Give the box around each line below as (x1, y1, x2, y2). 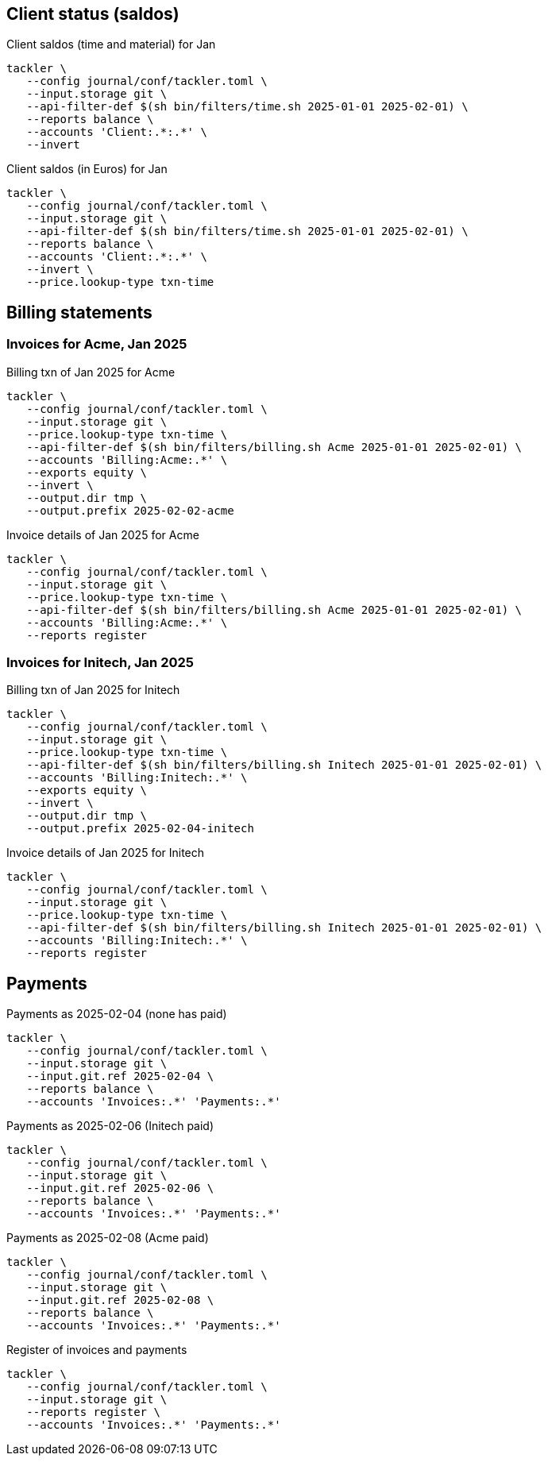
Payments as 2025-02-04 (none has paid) (6, 1007, 227, 1021)
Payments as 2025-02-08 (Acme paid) (6, 1231, 209, 1245)
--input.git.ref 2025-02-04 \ (26, 1070, 214, 1083)
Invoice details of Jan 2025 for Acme (6, 527, 199, 542)
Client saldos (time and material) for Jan (6, 37, 216, 52)
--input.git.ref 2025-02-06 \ (26, 1182, 214, 1195)
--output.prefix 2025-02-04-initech (26, 822, 254, 835)
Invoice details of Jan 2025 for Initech (6, 846, 205, 860)
